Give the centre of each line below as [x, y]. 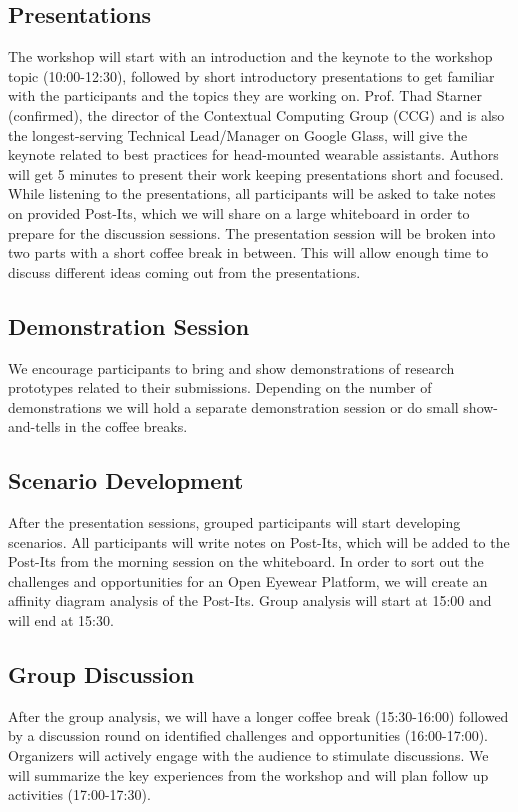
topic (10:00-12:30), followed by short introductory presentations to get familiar [251, 75]
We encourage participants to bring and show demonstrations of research [231, 367]
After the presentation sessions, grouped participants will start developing [234, 522]
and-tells [34, 426]
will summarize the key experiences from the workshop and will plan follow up [248, 774]
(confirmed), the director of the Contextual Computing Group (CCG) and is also [256, 114]
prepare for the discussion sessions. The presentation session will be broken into [252, 232]
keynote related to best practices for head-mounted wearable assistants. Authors [253, 154]
